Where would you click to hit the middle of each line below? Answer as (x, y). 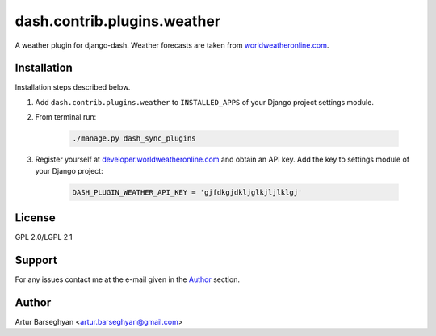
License (35, 218)
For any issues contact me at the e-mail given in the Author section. (127, 279)
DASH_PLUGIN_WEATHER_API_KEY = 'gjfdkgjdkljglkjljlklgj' (187, 192)
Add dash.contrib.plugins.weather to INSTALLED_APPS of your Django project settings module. (205, 102)
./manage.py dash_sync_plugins (134, 139)
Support (36, 260)
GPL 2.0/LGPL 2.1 (44, 237)
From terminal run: (66, 117)
